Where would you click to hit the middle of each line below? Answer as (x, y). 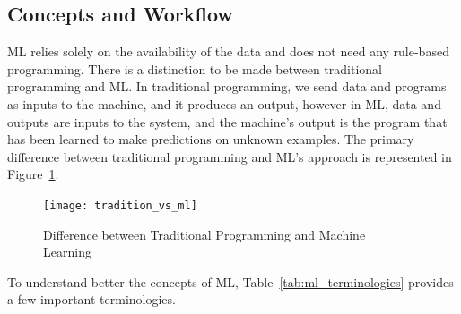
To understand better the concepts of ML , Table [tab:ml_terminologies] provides (230, 281)
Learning (67, 252)
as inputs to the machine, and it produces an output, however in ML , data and (224, 103)
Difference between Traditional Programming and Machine (204, 234)
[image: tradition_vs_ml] (120, 205)
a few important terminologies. (91, 299)
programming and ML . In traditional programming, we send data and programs (227, 86)
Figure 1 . (33, 174)
